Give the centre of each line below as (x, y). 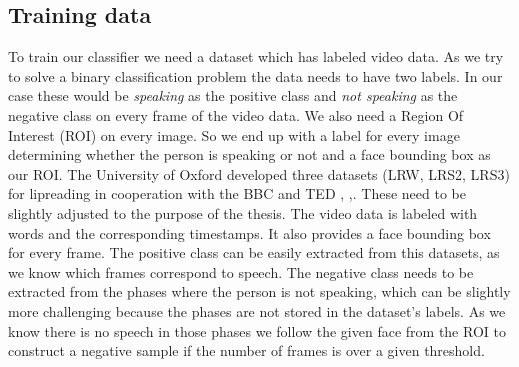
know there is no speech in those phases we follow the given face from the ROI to (257, 330)
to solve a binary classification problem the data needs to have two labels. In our (255, 75)
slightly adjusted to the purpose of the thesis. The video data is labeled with (243, 212)
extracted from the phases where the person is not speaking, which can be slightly (259, 291)
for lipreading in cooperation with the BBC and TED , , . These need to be (237, 193)
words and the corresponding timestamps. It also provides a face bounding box (249, 232)
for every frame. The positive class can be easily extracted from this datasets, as (254, 252)
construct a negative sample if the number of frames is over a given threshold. (246, 350)
